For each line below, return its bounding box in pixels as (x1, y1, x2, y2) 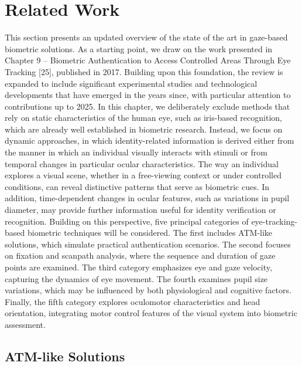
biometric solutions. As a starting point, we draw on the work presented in (5, 42, 273, 55)
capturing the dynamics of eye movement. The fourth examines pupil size (5, 272, 268, 284)
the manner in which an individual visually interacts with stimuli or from (5, 146, 267, 158)
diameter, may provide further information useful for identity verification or (5, 204, 276, 216)
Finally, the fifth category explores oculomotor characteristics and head (5, 295, 260, 307)
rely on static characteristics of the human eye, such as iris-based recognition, (5, 111, 282, 124)
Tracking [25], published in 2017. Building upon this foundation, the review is (5, 65, 283, 77)
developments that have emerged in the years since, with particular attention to (5, 89, 291, 101)
